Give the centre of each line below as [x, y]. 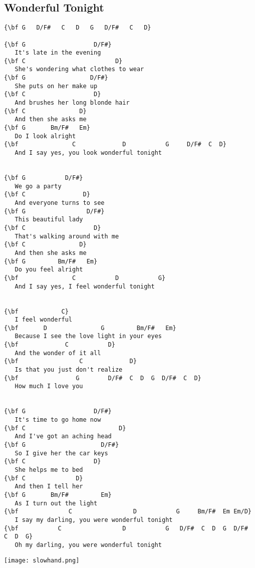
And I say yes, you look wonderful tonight [88, 153]
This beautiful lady [49, 220]
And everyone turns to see [60, 203]
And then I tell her [49, 487]
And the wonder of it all [58, 353]
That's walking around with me [67, 236]
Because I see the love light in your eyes [88, 336]
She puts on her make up [56, 86]
